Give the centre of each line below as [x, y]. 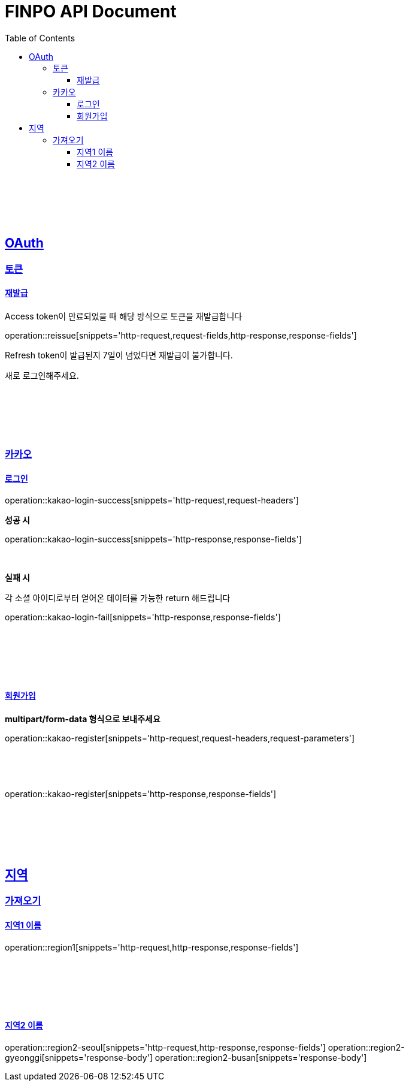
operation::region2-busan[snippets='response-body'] [261, 1057]
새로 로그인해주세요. [42, 375]
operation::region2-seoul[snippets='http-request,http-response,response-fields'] [165, 1047]
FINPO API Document [91, 11]
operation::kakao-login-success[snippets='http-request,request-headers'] [152, 500]
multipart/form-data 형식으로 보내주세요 [83, 719]
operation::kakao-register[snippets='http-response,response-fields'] [141, 794]
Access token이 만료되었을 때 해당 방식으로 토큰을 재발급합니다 [124, 316]
